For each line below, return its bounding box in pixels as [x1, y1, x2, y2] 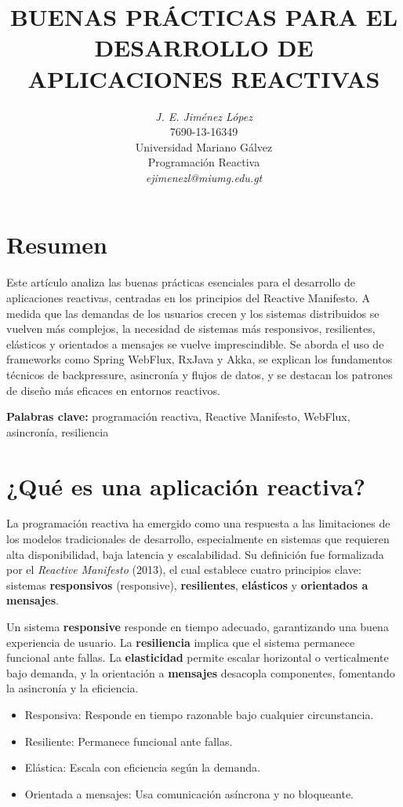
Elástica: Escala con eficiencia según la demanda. [24, 759, 260, 776]
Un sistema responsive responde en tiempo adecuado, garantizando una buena [6, 619, 389, 635]
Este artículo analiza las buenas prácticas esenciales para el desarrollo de [6, 274, 356, 290]
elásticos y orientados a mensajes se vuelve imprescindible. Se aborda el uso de [6, 335, 384, 352]
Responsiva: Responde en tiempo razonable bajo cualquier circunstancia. [24, 707, 374, 722]
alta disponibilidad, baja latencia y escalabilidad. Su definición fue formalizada [6, 546, 384, 562]
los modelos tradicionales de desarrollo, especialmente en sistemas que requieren [6, 531, 390, 547]
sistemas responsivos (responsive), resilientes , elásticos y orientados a [6, 576, 369, 593]
